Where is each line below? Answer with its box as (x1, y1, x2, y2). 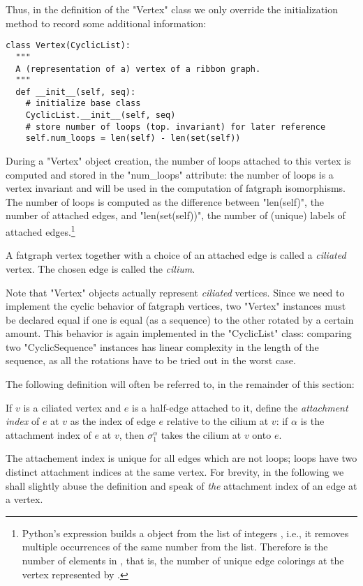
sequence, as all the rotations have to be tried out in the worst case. (6, 353, 296, 368)
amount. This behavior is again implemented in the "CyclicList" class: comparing (6, 326, 352, 340)
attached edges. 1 (6, 223, 75, 239)
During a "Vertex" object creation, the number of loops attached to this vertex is (6, 153, 351, 168)
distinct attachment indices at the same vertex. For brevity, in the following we (6, 465, 344, 479)
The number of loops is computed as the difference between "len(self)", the (6, 194, 325, 209)
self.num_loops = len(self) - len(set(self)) (25, 133, 241, 144)
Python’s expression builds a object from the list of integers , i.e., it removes (22, 525, 349, 540)
